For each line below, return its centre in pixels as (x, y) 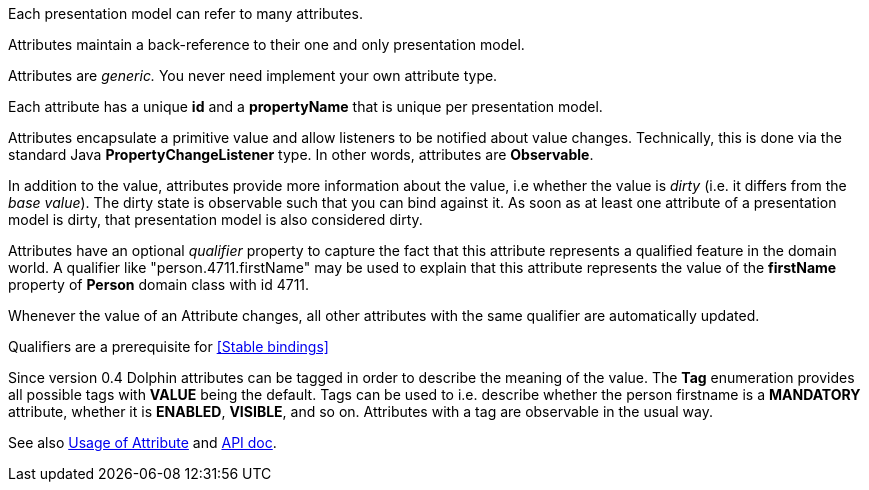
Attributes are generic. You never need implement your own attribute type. (253, 75)
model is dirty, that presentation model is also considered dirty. (215, 219)
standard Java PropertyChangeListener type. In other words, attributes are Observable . (301, 154)
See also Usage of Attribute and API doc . (142, 442)
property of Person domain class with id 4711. (159, 284)
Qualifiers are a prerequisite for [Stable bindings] (168, 346)
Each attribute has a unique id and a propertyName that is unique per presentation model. (305, 106)
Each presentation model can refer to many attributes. (185, 13)
